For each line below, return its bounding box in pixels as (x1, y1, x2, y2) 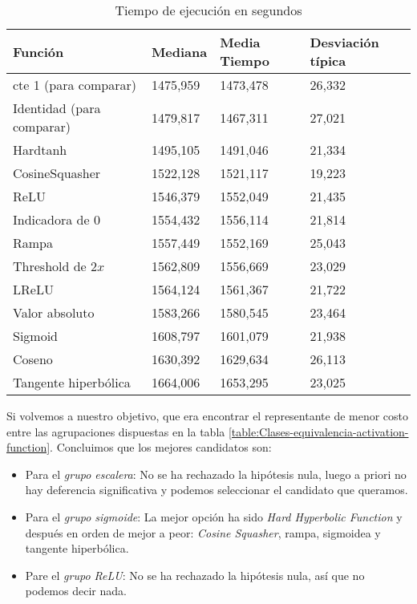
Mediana (151, 42, 208, 61)
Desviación (310, 33, 379, 51)
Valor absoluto (13, 303, 95, 322)
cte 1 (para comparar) (13, 75, 136, 94)
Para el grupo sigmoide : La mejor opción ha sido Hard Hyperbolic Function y (25, 508, 403, 525)
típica (310, 51, 346, 70)
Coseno (13, 350, 53, 368)
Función (13, 42, 64, 61)
